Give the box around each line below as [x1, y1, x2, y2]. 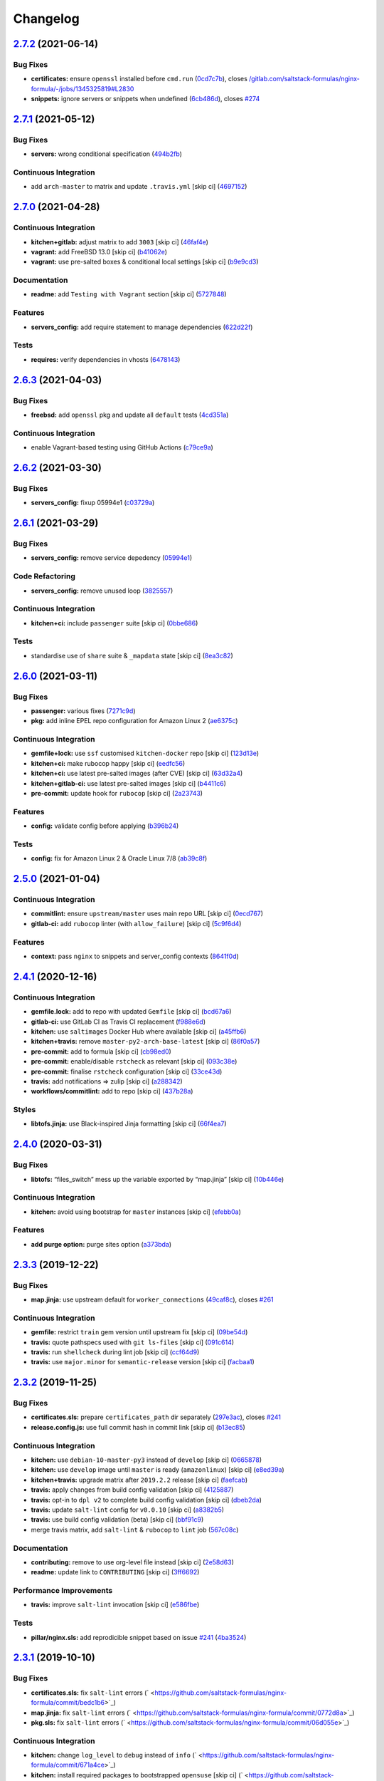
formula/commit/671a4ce [31, 1760, 105, 1770]
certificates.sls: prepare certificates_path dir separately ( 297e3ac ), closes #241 [31, 1413, 281, 1421]
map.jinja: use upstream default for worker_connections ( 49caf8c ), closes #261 [31, 1295, 274, 1304]
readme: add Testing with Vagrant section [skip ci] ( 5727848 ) [31, 290, 227, 298]
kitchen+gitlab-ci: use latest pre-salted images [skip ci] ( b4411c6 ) [31, 779, 227, 787]
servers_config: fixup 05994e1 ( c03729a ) [31, 499, 155, 507]
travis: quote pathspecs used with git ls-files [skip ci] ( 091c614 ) [31, 1338, 235, 1346]
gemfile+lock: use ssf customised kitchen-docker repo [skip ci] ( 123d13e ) [31, 749, 260, 758]
